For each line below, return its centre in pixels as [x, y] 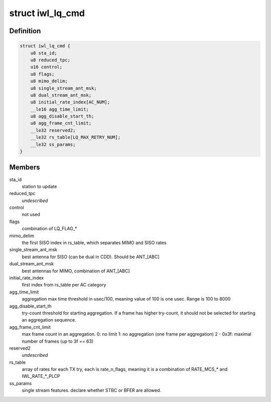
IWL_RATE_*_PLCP [41, 376]
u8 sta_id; [44, 53]
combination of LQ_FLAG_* [49, 229]
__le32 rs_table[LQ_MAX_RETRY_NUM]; [75, 137]
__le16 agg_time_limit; [59, 109]
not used [31, 215]
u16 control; [46, 67]
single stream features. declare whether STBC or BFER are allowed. [92, 390]
